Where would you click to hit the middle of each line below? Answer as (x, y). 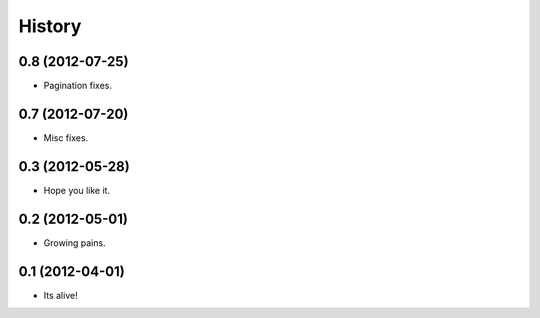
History (50, 26)
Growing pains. (74, 242)
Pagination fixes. (77, 86)
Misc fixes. (66, 137)
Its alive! (61, 295)
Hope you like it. (76, 190)
